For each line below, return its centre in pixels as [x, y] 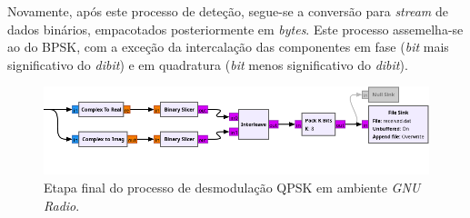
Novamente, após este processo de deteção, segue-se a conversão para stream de [228, 11]
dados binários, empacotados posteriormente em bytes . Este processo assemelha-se [235, 29]
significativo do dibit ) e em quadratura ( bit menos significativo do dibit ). [208, 64]
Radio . [62, 205]
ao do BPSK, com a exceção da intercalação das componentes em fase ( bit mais [228, 47]
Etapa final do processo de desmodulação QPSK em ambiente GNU [232, 188]
